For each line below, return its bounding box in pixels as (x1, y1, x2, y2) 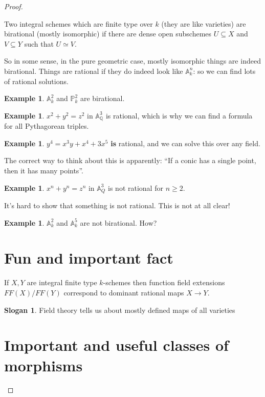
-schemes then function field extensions (103, 277, 225, 288)
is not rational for (108, 182, 163, 193)
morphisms (4, 354, 83, 375)
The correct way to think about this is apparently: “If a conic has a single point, (4, 155, 256, 166)
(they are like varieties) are (161, 18, 246, 29)
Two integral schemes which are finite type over (4, 18, 153, 29)
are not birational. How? (80, 217, 157, 228)
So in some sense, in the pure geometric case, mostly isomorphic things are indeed (4, 55, 261, 66)
